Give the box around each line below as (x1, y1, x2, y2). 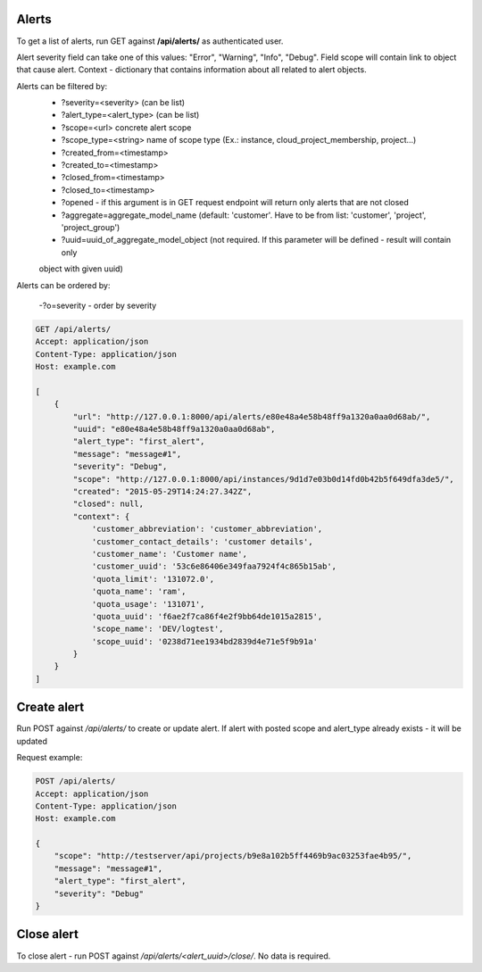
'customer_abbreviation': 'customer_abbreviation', (91, 524, 323, 535)
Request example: (16, 752, 83, 763)
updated (16, 735, 48, 746)
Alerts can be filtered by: (16, 80, 108, 91)
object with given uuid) (38, 263, 124, 274)
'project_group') (61, 221, 120, 232)
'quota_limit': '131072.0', (91, 574, 214, 584)
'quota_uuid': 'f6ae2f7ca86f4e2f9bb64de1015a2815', (91, 611, 323, 621)
